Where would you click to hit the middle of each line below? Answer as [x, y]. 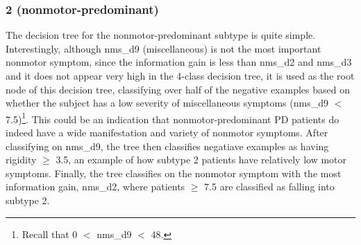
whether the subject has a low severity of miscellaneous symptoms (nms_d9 [167, 103]
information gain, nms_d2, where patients [95, 187]
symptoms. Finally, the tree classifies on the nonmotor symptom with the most [174, 173]
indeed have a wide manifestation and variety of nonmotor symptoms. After [167, 133]
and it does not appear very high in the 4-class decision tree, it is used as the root [180, 75]
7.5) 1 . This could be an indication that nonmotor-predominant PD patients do [173, 118]
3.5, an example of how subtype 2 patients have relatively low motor [201, 160]
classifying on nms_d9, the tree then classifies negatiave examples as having [167, 146]
